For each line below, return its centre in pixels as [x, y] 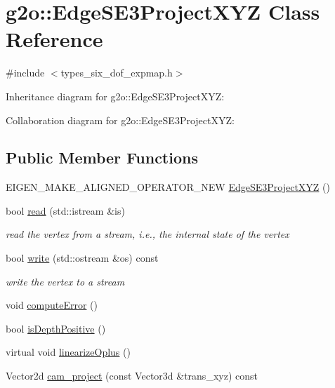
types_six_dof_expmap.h [117, 73]
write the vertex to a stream [65, 281]
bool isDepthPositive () [56, 328]
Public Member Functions [102, 158]
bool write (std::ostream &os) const [82, 258]
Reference [54, 39]
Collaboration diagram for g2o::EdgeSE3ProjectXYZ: [120, 120]
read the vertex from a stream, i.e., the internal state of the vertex [147, 234]
